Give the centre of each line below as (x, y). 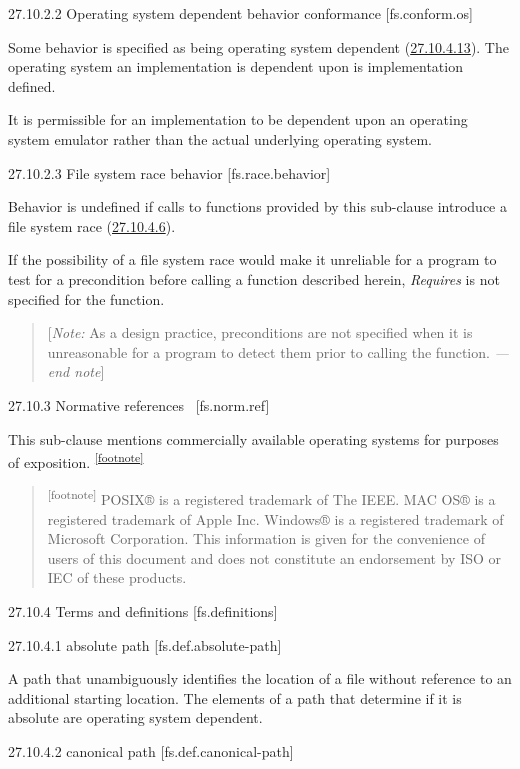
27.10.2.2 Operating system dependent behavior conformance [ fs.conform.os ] (240, 13)
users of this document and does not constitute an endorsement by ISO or (274, 557)
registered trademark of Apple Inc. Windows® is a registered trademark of (275, 518)
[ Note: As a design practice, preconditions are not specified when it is (260, 332)
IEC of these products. (117, 577)
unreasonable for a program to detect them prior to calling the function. (268, 351)
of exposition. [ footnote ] (76, 460)
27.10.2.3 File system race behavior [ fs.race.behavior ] (169, 172)
